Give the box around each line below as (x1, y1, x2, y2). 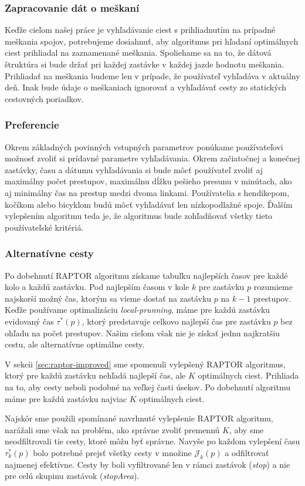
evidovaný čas (5, 315, 54, 327)
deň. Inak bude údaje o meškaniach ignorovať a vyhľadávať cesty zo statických (5, 81, 287, 93)
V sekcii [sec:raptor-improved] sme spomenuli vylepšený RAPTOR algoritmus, (5, 357, 286, 370)
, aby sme (229, 423, 264, 436)
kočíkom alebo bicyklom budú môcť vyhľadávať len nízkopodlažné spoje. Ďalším (5, 198, 293, 210)
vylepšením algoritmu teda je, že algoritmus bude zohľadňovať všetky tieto (5, 210, 273, 222)
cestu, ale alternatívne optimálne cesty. (5, 338, 145, 350)
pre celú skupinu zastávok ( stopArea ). (5, 470, 140, 482)
